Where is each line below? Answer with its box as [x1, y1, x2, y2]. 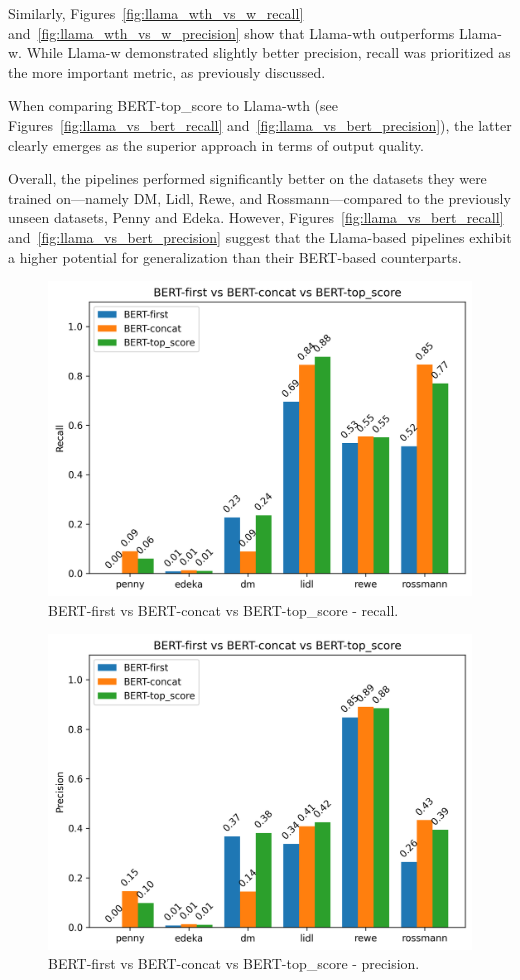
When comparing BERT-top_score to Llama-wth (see [8, 95, 338, 116]
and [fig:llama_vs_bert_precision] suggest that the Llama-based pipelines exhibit [8, 226, 512, 247]
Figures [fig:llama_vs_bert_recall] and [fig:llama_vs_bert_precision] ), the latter [8, 114, 512, 135]
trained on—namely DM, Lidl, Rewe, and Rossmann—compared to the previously [8, 187, 511, 208]
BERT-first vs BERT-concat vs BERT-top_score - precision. [48, 953, 420, 974]
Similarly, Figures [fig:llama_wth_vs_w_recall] [8, 3, 304, 23]
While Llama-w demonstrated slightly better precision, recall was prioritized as [26, 42, 511, 63]
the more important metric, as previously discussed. [8, 61, 326, 82]
